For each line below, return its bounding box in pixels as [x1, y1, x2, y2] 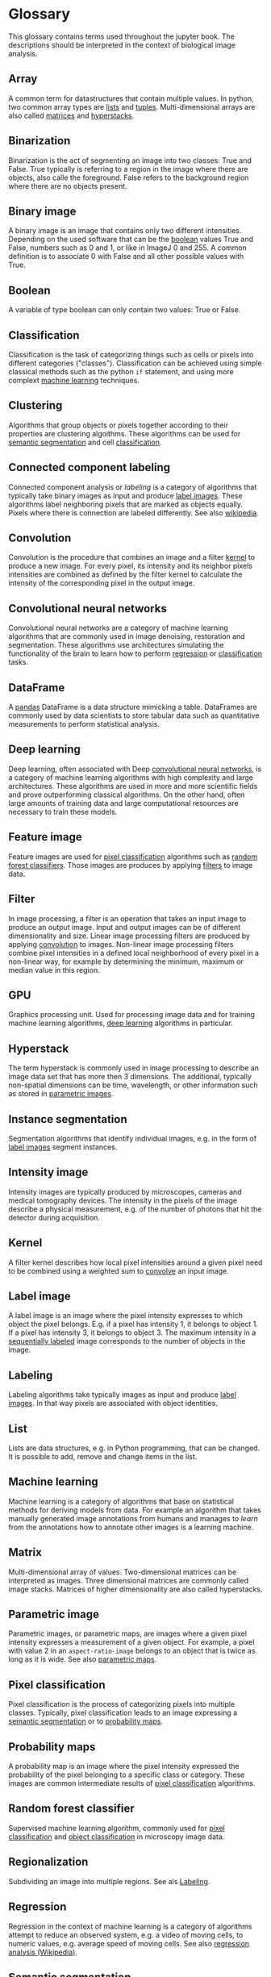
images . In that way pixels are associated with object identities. [8, 1399, 218, 1408]
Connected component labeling [8, 461, 171, 474]
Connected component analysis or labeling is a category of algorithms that [8, 482, 257, 492]
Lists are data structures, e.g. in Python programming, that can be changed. [8, 1443, 261, 1453]
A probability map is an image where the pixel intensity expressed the [8, 1762, 240, 1771]
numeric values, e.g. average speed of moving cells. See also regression [8, 1938, 250, 1948]
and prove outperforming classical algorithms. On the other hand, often [8, 790, 245, 799]
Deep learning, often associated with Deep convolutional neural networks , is [8, 764, 262, 774]
